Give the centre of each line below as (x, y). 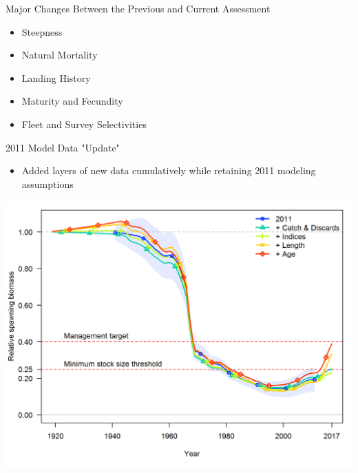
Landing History (56, 77)
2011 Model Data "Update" (63, 147)
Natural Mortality (60, 55)
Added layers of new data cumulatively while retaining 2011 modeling (169, 170)
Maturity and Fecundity (72, 101)
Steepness (42, 31)
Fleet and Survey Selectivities (84, 124)
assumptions (48, 183)
